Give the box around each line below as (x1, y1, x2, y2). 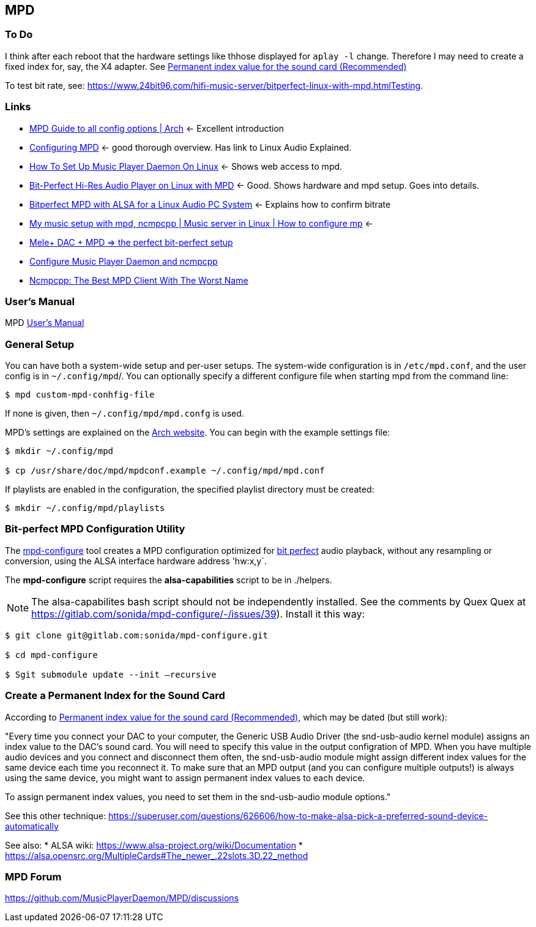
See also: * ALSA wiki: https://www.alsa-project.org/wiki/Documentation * (5, 839, 303, 850)
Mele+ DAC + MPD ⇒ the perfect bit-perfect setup (29, 236, 233, 248)
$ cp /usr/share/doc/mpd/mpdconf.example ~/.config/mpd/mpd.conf (5, 466, 325, 476)
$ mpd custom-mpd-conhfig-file (5, 390, 155, 400)
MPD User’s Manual (5, 317, 84, 328)
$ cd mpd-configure (5, 649, 98, 660)
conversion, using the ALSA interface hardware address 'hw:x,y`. (5, 555, 267, 566)
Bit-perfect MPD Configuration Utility (5, 523, 185, 535)
